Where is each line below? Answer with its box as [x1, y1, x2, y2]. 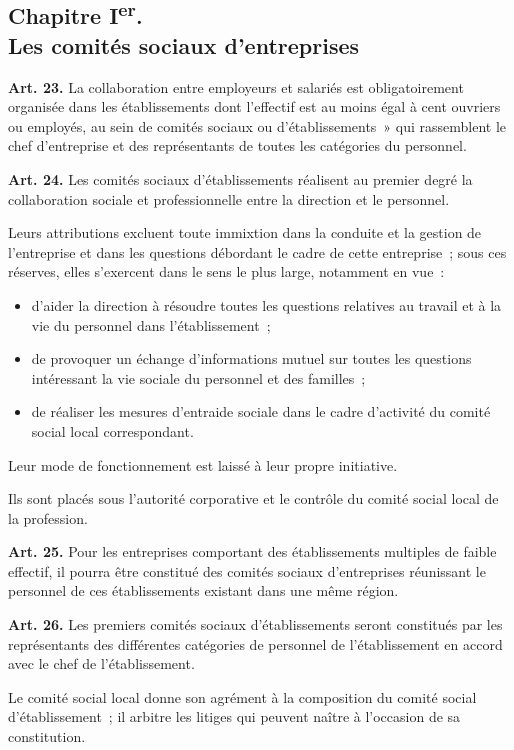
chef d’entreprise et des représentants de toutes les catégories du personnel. [8, 135, 467, 156]
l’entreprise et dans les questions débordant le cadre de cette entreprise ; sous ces [8, 241, 507, 262]
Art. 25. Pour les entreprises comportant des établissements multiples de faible [8, 541, 497, 562]
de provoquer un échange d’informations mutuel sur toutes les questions [31, 348, 472, 369]
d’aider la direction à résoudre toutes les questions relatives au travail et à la [31, 294, 502, 315]
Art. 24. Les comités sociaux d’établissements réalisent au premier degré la [8, 168, 473, 189]
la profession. [8, 507, 88, 528]
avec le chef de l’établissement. [8, 653, 195, 674]
